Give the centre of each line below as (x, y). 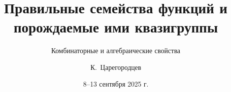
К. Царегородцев (116, 67)
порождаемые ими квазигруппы (116, 27)
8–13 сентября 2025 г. (116, 83)
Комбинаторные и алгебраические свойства (116, 50)
